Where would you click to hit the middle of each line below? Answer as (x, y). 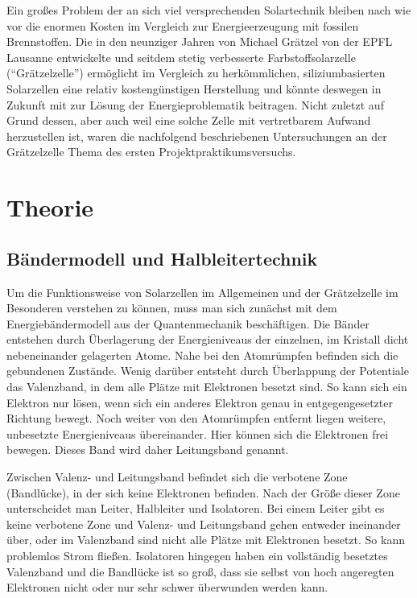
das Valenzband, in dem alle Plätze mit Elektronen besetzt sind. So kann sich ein (207, 387)
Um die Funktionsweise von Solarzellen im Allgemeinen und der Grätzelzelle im (202, 292)
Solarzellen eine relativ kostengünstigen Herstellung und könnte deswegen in (194, 88)
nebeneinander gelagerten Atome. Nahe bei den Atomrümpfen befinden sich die (202, 355)
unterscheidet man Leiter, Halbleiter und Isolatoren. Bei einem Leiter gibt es (196, 508)
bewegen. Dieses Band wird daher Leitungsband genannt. (148, 450)
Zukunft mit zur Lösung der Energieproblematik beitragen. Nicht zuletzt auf (195, 104)
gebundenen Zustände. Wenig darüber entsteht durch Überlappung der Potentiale (208, 371)
